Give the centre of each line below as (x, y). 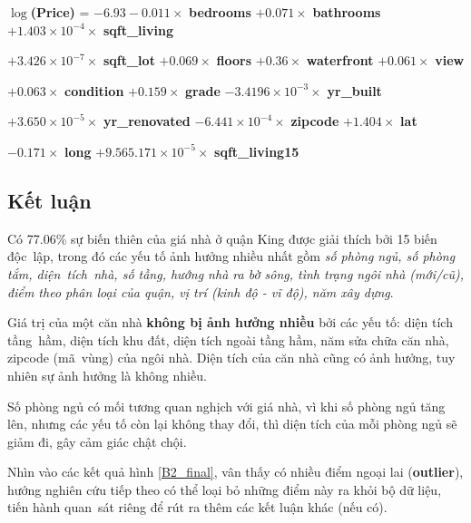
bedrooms (220, 12)
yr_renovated (147, 121)
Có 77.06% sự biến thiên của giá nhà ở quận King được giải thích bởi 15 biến (222, 238)
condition (94, 90)
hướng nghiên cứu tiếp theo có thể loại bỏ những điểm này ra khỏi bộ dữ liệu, (225, 489)
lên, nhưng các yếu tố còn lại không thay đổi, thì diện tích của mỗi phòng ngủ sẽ (232, 424)
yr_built (354, 90)
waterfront (340, 60)
